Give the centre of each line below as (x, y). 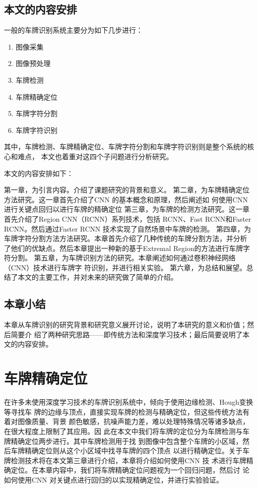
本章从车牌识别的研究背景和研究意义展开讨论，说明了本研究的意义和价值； (126, 325)
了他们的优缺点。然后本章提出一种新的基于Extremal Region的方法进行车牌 (124, 248)
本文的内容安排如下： (39, 173)
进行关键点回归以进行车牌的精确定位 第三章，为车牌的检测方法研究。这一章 (127, 209)
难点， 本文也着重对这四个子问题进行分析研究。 (95, 156)
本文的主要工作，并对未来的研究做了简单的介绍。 (97, 277)
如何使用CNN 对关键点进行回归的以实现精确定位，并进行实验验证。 (114, 479)
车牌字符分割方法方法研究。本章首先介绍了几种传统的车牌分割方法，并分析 (126, 238)
